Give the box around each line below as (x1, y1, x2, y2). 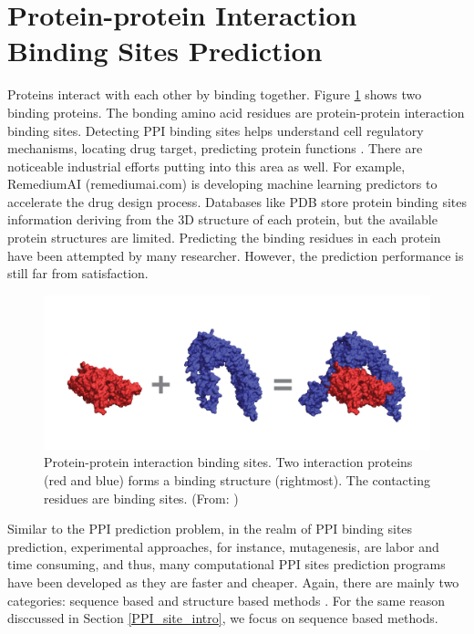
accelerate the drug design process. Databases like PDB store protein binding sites (7, 192, 468, 211)
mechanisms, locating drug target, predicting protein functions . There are (7, 139, 423, 158)
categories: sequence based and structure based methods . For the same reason (7, 590, 446, 609)
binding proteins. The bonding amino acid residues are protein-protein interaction (7, 102, 465, 121)
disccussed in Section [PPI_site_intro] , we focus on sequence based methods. (7, 608, 438, 628)
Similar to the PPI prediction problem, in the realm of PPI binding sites (7, 519, 413, 538)
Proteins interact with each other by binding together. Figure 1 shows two (7, 85, 422, 104)
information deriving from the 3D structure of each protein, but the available (7, 210, 438, 229)
